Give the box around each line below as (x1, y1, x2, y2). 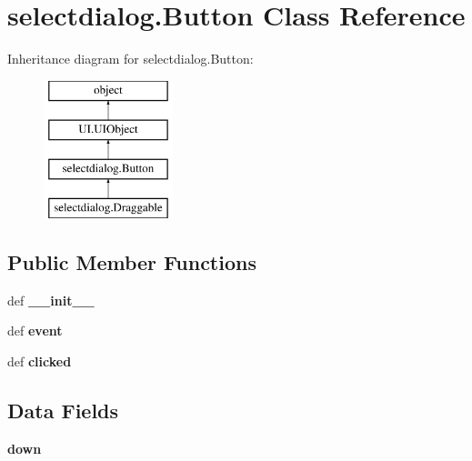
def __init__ (7, 290, 95, 309)
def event (7, 321, 63, 340)
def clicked (7, 351, 72, 370)
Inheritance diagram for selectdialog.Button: (7, 49, 254, 68)
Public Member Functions (7, 247, 256, 276)
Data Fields (7, 396, 119, 424)
